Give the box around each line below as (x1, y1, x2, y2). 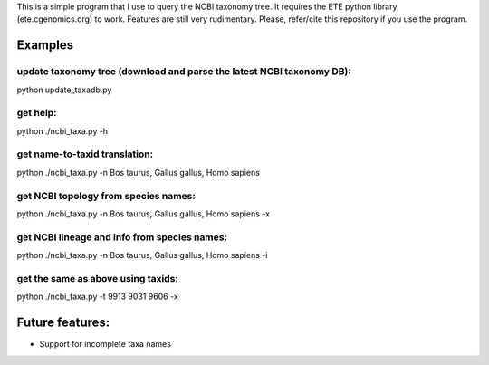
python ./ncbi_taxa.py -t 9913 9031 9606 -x (16, 291, 178, 303)
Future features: (16, 315, 110, 331)
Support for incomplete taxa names (39, 339, 172, 350)
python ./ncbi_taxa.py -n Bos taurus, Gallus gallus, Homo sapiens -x (16, 208, 271, 219)
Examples (16, 37, 74, 53)
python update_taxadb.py (16, 84, 112, 95)
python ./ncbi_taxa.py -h (16, 125, 109, 136)
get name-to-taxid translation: (16, 148, 154, 160)
